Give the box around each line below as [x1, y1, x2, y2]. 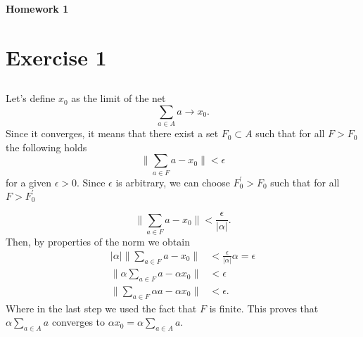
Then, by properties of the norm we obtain [6, 234, 190, 249]
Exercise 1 [6, 42, 107, 71]
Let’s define [6, 91, 56, 106]
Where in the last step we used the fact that [6, 300, 197, 315]
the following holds [6, 139, 87, 154]
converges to [51, 314, 106, 329]
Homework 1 [6, 1, 69, 15]
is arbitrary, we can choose [115, 174, 230, 189]
